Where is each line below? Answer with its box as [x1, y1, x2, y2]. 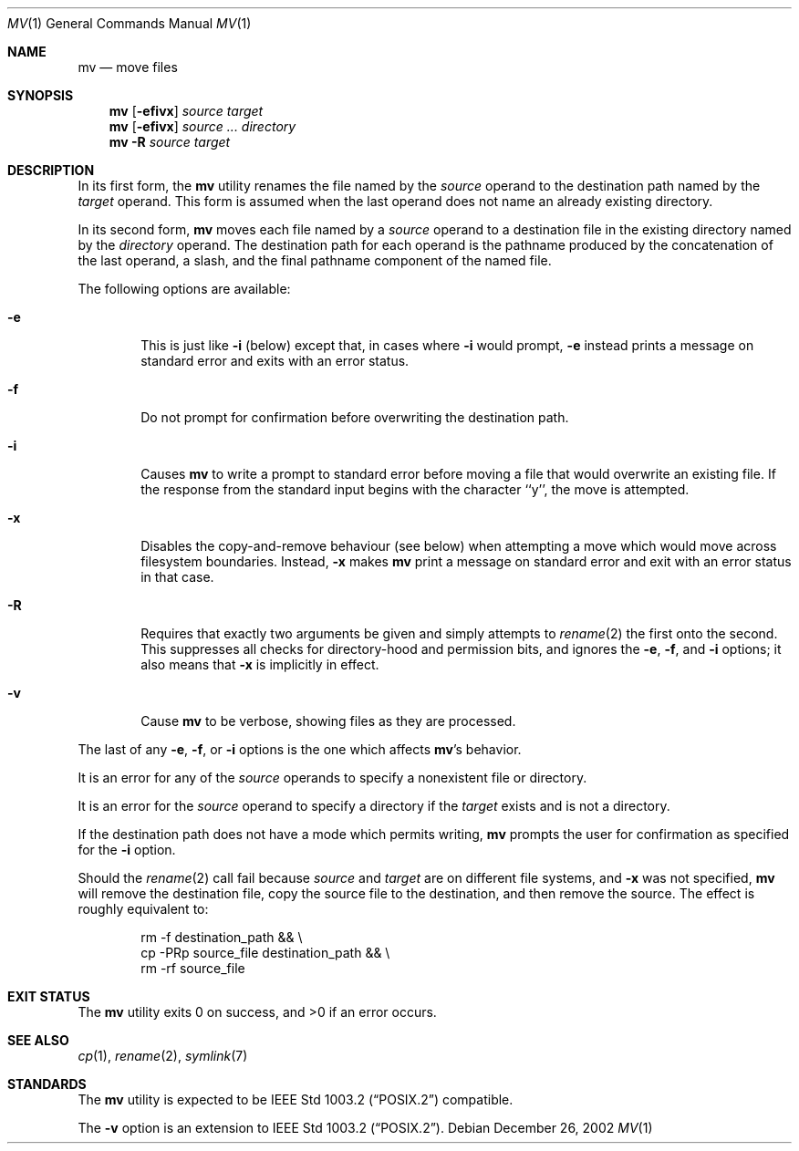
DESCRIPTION [7, 162, 95, 178]
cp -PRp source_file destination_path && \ [140, 945, 390, 960]
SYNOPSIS [7, 88, 74, 103]
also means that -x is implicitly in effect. [140, 657, 379, 672]
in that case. [140, 569, 214, 585]
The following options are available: [78, 281, 291, 296]
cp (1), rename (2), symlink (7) [78, 1048, 248, 1063]
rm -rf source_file [140, 960, 245, 976]
